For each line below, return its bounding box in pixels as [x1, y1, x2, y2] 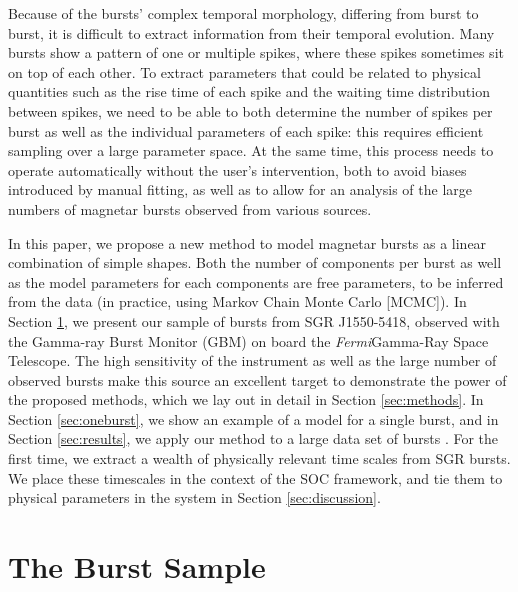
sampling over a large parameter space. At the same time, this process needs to [8, 140, 494, 161]
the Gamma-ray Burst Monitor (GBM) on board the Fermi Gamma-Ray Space [8, 330, 489, 351]
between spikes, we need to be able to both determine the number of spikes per [8, 100, 493, 121]
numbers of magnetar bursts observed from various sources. [8, 198, 372, 219]
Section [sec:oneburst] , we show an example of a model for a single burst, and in [8, 408, 499, 429]
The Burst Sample [8, 546, 266, 587]
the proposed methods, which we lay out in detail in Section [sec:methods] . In [8, 389, 484, 410]
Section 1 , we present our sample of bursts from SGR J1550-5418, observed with [8, 310, 500, 331]
